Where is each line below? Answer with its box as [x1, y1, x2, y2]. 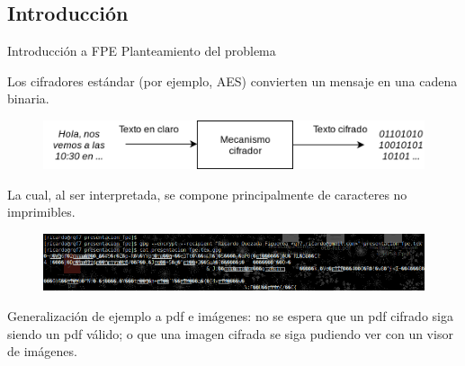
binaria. [7, 89, 49, 108]
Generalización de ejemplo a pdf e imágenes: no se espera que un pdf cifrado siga [7, 306, 453, 325]
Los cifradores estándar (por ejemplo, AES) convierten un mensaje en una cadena [7, 71, 458, 90]
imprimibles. [7, 202, 76, 221]
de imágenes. [7, 342, 77, 361]
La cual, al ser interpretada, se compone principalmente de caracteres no [7, 184, 407, 203]
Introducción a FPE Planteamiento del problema [7, 41, 276, 60]
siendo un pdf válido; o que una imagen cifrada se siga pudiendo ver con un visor [7, 324, 453, 343]
